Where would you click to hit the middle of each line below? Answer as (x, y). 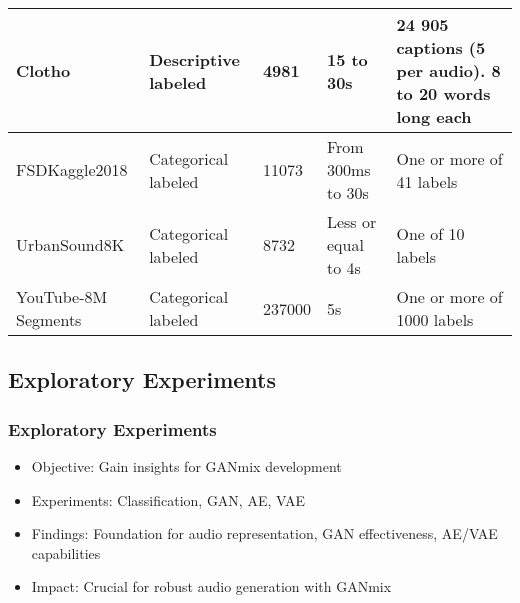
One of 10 (430, 233)
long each (434, 116)
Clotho (43, 70)
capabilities (66, 552)
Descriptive (194, 59)
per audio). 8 (448, 70)
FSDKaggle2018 (72, 169)
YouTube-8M (62, 296)
